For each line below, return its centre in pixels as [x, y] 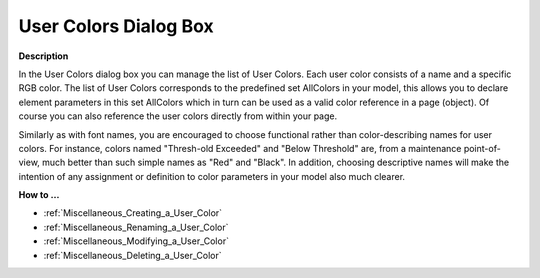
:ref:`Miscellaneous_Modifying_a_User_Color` [136, 241]
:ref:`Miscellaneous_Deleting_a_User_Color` [132, 255]
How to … [39, 195]
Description [43, 56]
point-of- [482, 148]
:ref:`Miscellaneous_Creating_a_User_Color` [133, 213]
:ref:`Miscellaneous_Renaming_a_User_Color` [136, 227]
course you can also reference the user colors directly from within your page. [178, 116]
